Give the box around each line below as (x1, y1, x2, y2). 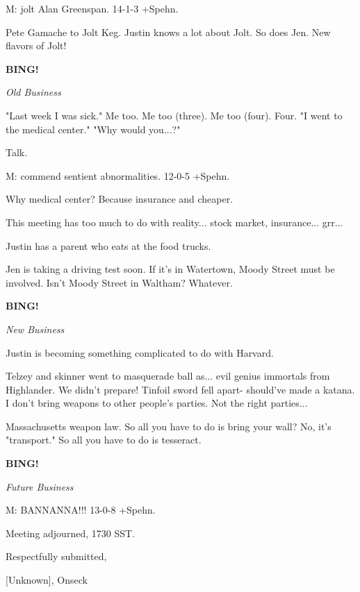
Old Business (6, 85, 61, 99)
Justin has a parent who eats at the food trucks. (6, 238, 211, 253)
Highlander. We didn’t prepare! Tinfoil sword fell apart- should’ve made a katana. (6, 382, 355, 396)
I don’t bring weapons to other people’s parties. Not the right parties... (6, 396, 308, 410)
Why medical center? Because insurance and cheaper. (6, 192, 234, 206)
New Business (6, 321, 65, 336)
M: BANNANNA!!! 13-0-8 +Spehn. (6, 502, 156, 517)
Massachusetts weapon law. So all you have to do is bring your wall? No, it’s (6, 418, 332, 433)
